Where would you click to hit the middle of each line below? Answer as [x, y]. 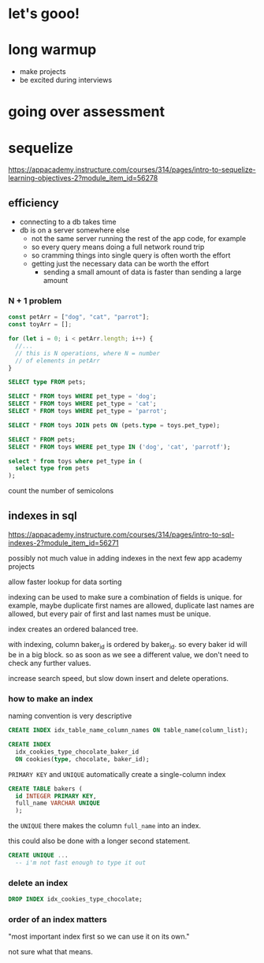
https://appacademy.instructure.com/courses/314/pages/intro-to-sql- [121, 535]
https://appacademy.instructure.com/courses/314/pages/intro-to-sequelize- [132, 169]
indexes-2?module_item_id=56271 [64, 543]
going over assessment [87, 112]
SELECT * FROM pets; [42, 439]
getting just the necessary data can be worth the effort [120, 264]
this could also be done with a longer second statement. [99, 841]
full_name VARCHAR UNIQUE [58, 803]
